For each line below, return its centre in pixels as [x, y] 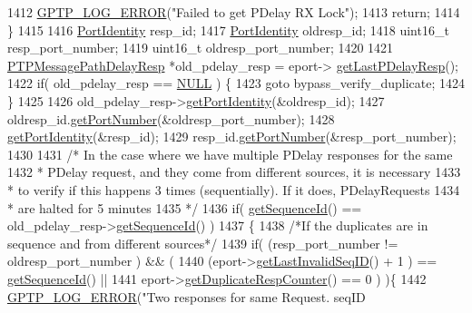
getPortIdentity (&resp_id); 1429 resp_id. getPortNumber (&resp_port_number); [232, 137]
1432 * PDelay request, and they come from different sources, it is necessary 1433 [234, 172]
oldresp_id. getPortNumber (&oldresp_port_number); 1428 [171, 118]
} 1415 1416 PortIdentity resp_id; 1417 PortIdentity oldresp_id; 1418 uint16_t [228, 29]
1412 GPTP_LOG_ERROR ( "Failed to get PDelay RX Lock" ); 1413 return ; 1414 [234, 12]
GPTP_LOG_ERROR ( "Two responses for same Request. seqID [187, 296]
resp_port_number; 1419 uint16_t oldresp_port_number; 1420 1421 [201, 48]
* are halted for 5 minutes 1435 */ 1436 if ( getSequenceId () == [185, 207]
